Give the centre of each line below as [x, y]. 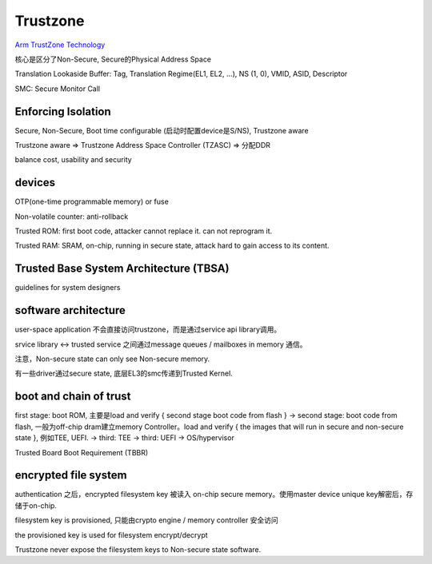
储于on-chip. [36, 505]
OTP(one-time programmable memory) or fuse [92, 202]
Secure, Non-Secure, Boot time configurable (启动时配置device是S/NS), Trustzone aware [162, 130]
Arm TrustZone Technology [60, 45]
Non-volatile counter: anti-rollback [72, 216]
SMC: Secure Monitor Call [58, 89]
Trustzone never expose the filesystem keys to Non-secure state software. [138, 550]
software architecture [70, 310]
